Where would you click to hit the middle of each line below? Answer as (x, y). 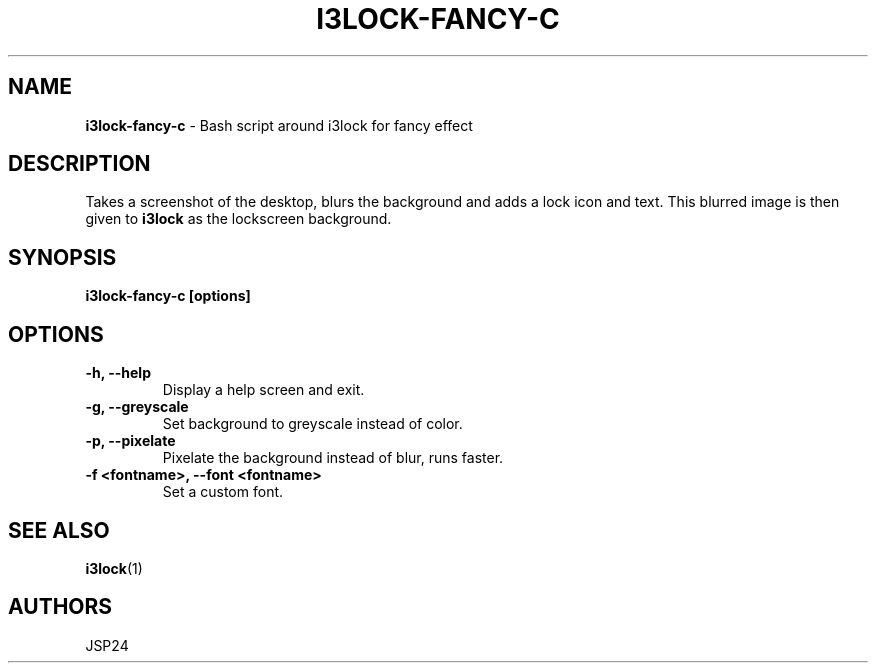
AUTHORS (60, 607)
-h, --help (118, 373)
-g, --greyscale (137, 407)
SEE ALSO (59, 530)
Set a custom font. (223, 492)
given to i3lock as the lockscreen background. (238, 219)
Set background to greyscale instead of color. (312, 424)
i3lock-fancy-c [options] (168, 296)
